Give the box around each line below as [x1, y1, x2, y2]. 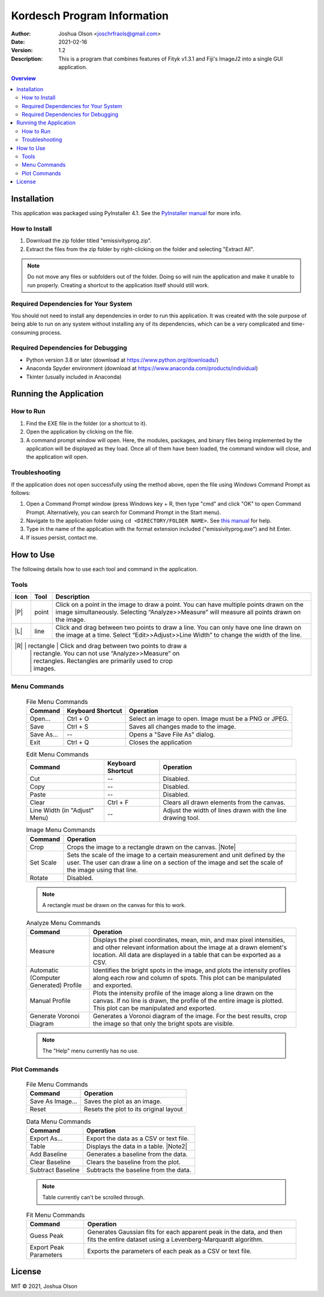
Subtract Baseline [29, 1165, 80, 1174]
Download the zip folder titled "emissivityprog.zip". [26, 237, 152, 245]
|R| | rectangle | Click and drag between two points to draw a [14, 642, 187, 650]
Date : [11, 38, 25, 45]
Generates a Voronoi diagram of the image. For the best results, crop [93, 1012, 287, 1020]
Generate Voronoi [29, 1012, 80, 1020]
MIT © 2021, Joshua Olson [11, 1283, 77, 1290]
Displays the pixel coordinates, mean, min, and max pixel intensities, [93, 935, 285, 944]
